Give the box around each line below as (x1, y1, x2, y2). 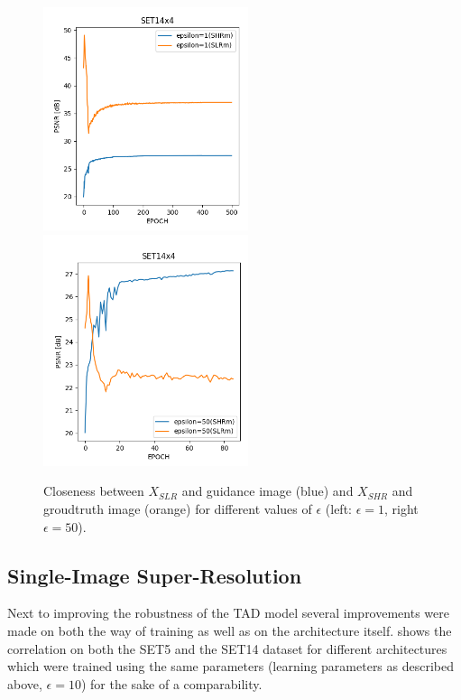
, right (384, 499, 419, 518)
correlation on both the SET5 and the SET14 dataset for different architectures (7, 639, 447, 658)
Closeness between (43, 481, 144, 500)
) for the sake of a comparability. (80, 674, 263, 693)
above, (7, 674, 42, 693)
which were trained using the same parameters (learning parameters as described (7, 657, 455, 676)
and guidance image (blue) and (181, 481, 354, 500)
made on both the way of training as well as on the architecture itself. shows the (7, 621, 452, 639)
